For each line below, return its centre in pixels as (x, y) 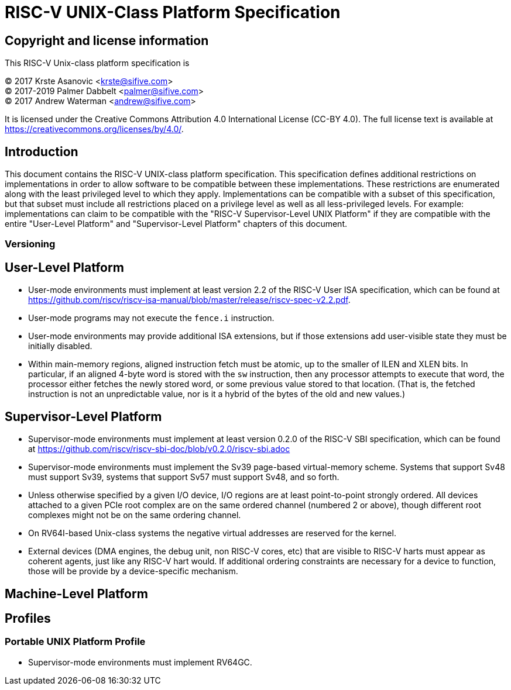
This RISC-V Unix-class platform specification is (97, 63)
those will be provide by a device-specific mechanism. (133, 571)
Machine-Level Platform (76, 594)
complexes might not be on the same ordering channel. (135, 515)
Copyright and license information (107, 40)
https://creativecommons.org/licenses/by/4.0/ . (94, 129)
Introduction (42, 151)
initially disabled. (60, 346)
